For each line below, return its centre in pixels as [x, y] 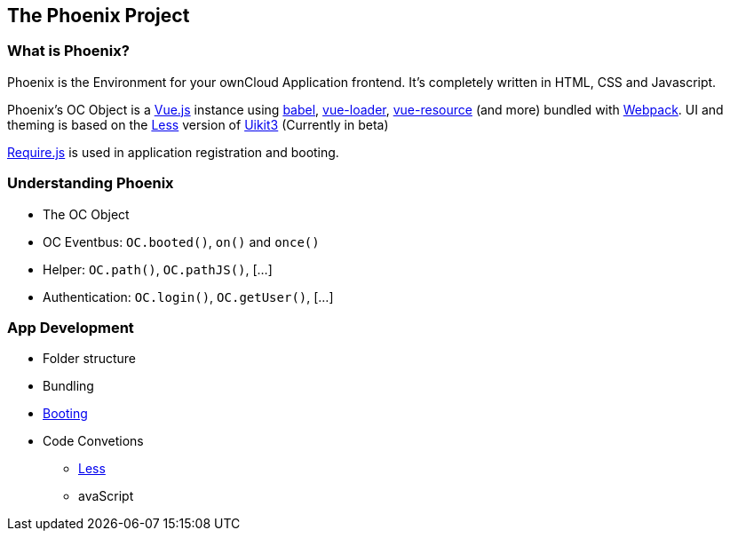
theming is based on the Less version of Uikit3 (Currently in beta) [198, 124]
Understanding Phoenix [91, 183]
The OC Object [86, 214]
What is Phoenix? [68, 51]
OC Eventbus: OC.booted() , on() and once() [181, 241]
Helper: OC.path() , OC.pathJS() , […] [158, 269]
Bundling [68, 386]
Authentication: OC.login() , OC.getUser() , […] [188, 297]
